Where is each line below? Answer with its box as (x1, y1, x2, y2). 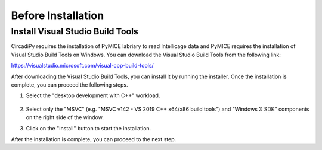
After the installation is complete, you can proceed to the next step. (11, 135, 177, 142)
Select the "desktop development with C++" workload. (26, 92, 160, 99)
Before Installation (11, 9, 104, 22)
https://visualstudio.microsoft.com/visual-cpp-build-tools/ (11, 62, 154, 69)
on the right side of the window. (26, 114, 104, 121)
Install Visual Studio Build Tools (11, 26, 138, 37)
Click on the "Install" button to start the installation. (26, 125, 151, 132)
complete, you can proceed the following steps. (11, 81, 128, 88)
